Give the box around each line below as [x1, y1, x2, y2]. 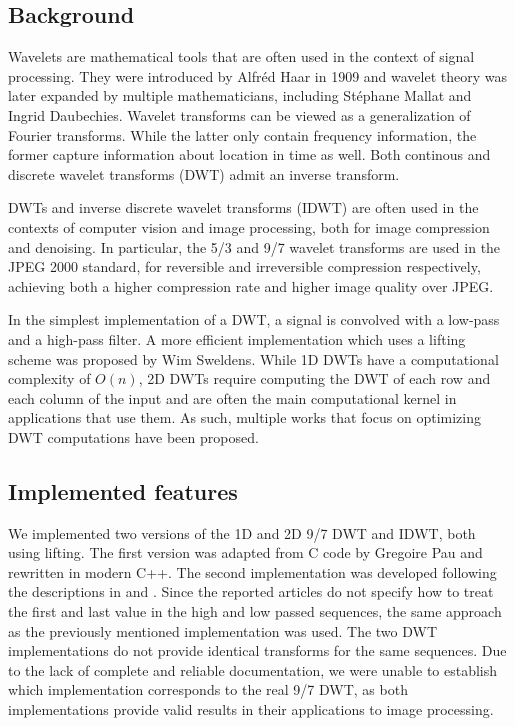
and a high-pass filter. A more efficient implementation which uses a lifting [8, 328, 466, 349]
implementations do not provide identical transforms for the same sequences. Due [8, 640, 507, 661]
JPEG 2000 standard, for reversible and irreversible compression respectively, [8, 256, 481, 277]
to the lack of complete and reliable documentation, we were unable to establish [8, 659, 498, 680]
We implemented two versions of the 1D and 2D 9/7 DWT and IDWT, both [8, 522, 476, 543]
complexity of [8, 368, 91, 389]
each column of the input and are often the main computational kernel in [8, 387, 457, 408]
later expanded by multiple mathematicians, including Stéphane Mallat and [8, 85, 472, 106]
